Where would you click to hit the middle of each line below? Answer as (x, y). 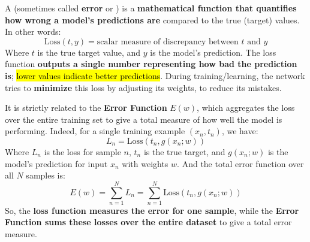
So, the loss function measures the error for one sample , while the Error (152, 210)
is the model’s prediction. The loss (213, 52)
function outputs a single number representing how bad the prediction (151, 64)
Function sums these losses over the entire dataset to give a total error (148, 222)
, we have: (240, 131)
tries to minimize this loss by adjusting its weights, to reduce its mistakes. (143, 87)
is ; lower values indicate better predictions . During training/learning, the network (155, 75)
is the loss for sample (82, 151)
